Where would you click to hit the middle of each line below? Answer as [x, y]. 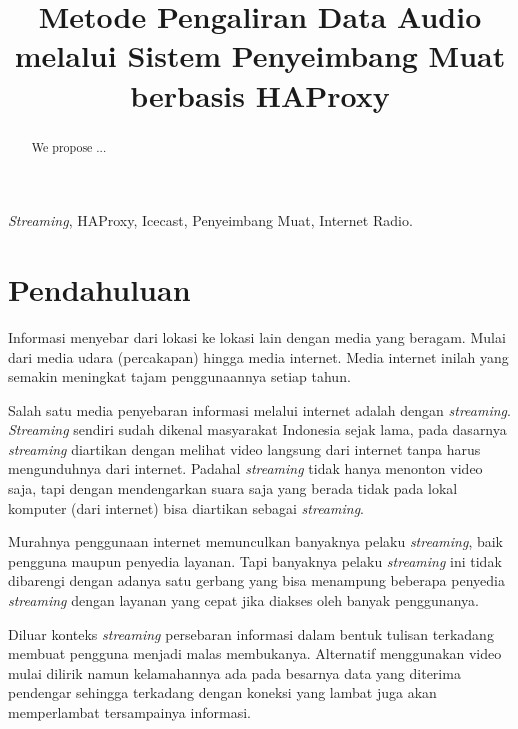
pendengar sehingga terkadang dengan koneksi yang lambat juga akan [222, 692]
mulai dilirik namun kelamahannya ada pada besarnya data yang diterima [234, 672]
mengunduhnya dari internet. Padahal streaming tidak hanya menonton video [245, 468]
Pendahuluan [99, 288]
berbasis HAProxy [260, 94]
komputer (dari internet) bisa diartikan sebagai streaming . [186, 507]
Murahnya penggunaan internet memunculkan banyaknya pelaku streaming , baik [256, 541]
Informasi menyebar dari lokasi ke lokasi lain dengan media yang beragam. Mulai [257, 336]
